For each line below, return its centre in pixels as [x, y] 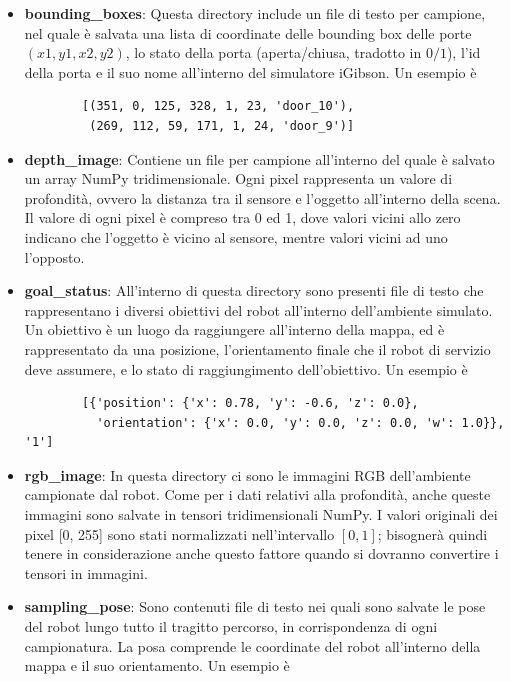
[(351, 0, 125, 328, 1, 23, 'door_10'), [218, 106]
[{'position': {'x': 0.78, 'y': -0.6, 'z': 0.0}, [250, 403]
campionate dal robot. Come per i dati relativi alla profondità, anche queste [257, 494]
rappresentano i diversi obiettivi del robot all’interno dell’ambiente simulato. [258, 309]
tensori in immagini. [86, 572]
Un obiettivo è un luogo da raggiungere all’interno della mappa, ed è [234, 329]
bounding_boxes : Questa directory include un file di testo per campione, [255, 13]
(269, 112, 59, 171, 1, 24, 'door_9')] [222, 125]
